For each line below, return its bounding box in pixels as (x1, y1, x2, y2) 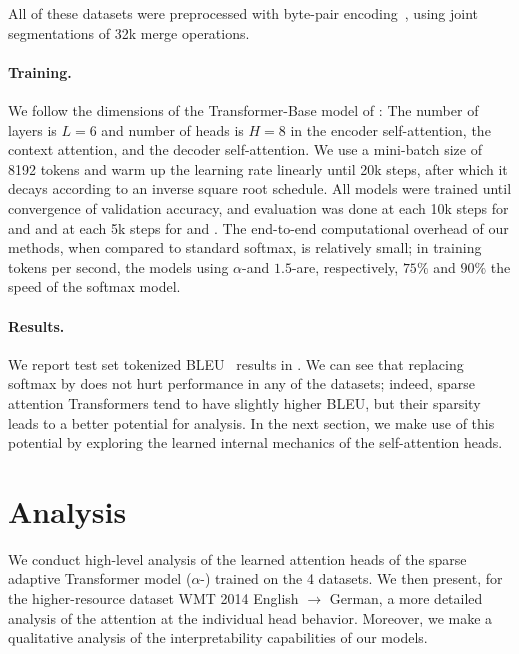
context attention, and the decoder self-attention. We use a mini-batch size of (8, 139, 482, 160)
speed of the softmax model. (8, 276, 181, 297)
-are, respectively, (291, 256, 399, 277)
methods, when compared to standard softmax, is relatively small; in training (8, 237, 482, 258)
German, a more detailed (329, 588, 483, 608)
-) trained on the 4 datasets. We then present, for (200, 568, 503, 589)
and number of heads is (101, 119, 244, 140)
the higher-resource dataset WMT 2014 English (8, 588, 299, 608)
